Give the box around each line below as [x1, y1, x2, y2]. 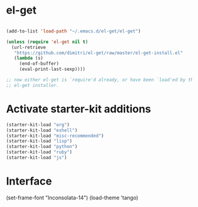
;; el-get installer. [6, 82, 60, 88]
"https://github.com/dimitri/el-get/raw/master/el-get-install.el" [14, 50, 183, 56]
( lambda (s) [14, 55, 44, 61]
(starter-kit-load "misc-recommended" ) [6, 133, 104, 139]
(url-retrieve [11, 44, 46, 50]
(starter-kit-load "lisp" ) [6, 138, 72, 144]
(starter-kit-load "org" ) [6, 121, 70, 127]
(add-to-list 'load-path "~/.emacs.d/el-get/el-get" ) [6, 28, 141, 34]
